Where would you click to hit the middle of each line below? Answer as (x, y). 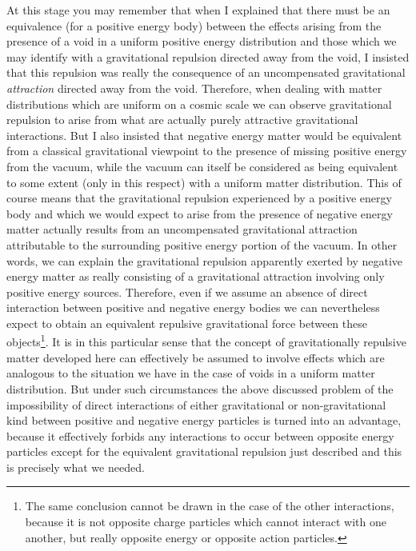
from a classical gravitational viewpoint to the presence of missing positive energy (207, 151)
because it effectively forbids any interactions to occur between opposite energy (200, 435)
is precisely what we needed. (76, 467)
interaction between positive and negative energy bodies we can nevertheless (193, 307)
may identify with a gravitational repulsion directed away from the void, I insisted (208, 56)
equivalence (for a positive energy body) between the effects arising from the (194, 25)
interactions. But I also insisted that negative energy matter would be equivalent (204, 135)
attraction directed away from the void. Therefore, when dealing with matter (194, 88)
